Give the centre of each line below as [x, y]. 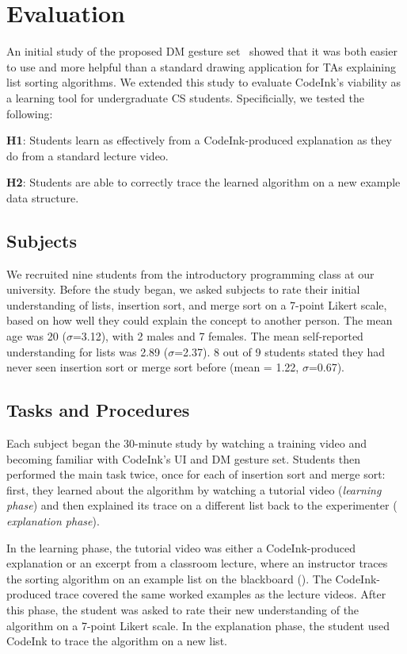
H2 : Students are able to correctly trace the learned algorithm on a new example [203, 182]
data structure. [43, 197]
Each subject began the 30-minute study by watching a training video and [187, 443]
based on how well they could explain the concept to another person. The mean [200, 320]
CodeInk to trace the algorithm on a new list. [117, 641]
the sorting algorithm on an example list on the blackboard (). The [169, 578]
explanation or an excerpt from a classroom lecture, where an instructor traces [197, 563]
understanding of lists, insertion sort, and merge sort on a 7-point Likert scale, [197, 304]
